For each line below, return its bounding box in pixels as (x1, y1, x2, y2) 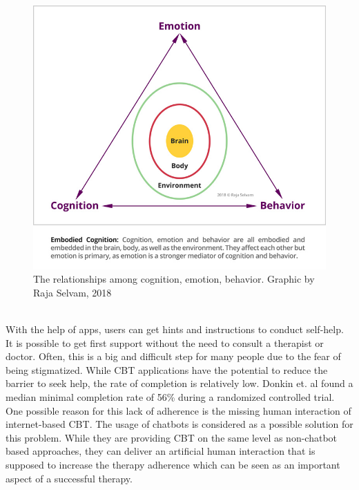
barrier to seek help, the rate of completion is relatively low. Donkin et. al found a (6, 376, 353, 390)
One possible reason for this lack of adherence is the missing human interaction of (6, 403, 351, 417)
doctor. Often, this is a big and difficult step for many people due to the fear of (6, 349, 341, 364)
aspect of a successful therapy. (6, 471, 133, 485)
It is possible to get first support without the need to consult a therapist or (6, 335, 324, 350)
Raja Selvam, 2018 (33, 285, 112, 299)
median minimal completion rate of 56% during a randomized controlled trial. (6, 389, 335, 404)
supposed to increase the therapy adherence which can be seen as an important (6, 457, 340, 471)
